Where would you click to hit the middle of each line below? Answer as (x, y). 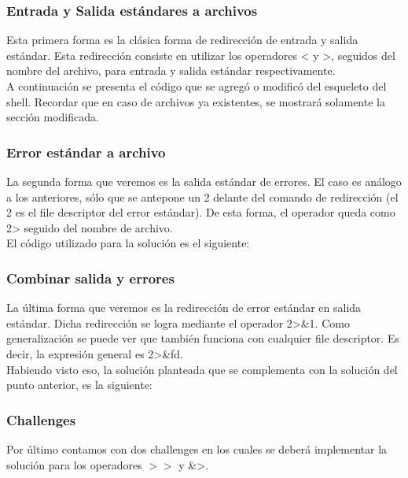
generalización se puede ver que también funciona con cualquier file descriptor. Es (203, 338)
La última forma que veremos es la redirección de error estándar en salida (184, 308)
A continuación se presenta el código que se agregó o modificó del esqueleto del (197, 86)
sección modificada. (53, 117)
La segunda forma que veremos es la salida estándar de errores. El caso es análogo (204, 181)
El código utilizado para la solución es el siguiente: (128, 243)
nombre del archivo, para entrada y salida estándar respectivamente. (171, 70)
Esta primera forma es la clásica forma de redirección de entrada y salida (182, 40)
